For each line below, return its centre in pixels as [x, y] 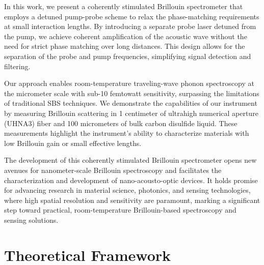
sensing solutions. [31, 219]
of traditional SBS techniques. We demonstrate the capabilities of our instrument [131, 103]
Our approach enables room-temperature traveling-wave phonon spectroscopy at [129, 83]
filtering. [17, 66]
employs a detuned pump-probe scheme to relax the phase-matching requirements [132, 16]
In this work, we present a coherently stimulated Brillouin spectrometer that [124, 6]
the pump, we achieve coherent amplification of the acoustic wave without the [126, 36]
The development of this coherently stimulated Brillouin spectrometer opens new [130, 160]
